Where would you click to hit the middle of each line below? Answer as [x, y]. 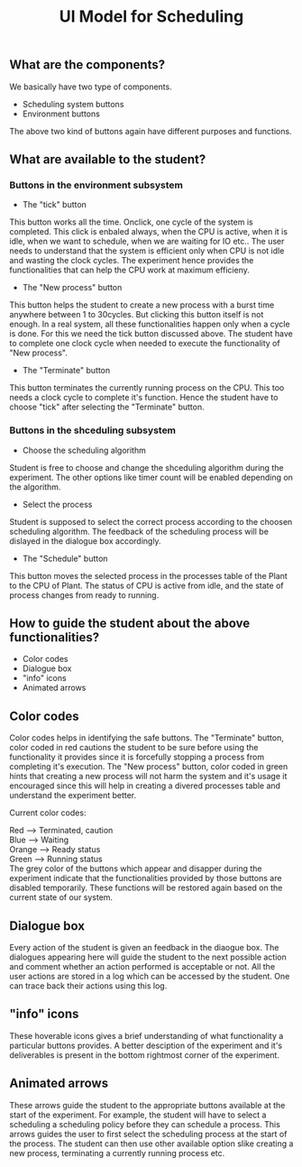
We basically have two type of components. [91, 87]
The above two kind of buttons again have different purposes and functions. [151, 131]
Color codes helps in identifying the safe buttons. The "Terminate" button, [146, 738]
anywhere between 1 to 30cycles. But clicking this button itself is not [137, 315]
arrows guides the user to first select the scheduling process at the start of [148, 1134]
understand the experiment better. [73, 795]
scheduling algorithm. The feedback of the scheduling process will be [139, 531]
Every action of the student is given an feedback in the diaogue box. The [144, 948]
